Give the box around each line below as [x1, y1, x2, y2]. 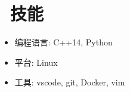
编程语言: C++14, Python [14, 36, 113, 48]
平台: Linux [14, 56, 58, 68]
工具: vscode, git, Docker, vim [14, 76, 125, 88]
